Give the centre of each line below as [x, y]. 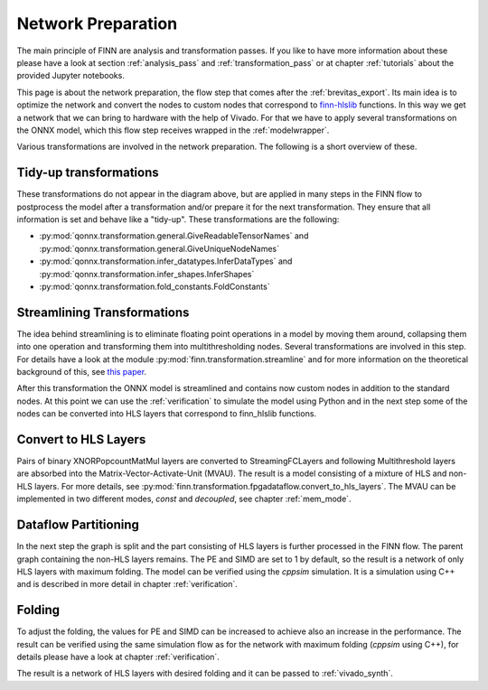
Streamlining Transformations [103, 312]
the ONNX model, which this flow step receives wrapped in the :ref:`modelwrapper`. [173, 130]
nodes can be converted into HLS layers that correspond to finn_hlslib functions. [166, 414]
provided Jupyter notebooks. [71, 76]
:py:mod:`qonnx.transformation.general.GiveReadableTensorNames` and [174, 236]
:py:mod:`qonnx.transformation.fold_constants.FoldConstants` [155, 286]
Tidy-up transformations [88, 173]
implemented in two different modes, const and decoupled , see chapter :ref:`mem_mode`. [184, 499]
